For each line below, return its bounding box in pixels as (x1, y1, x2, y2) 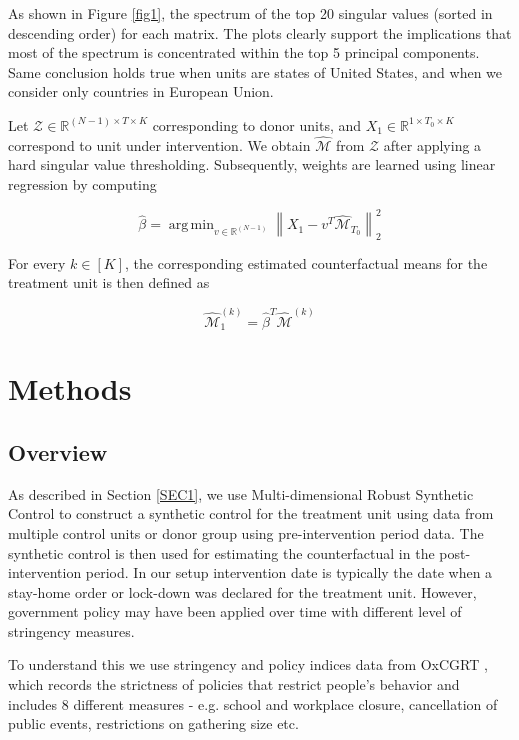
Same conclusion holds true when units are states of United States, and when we (8, 61, 503, 82)
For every (8, 252, 66, 273)
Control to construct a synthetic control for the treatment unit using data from (8, 503, 494, 524)
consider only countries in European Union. (8, 81, 274, 102)
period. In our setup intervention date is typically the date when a (85, 562, 493, 583)
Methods (8, 368, 132, 409)
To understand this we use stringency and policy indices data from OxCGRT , (8, 654, 488, 675)
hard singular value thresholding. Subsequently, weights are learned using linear (8, 154, 496, 175)
